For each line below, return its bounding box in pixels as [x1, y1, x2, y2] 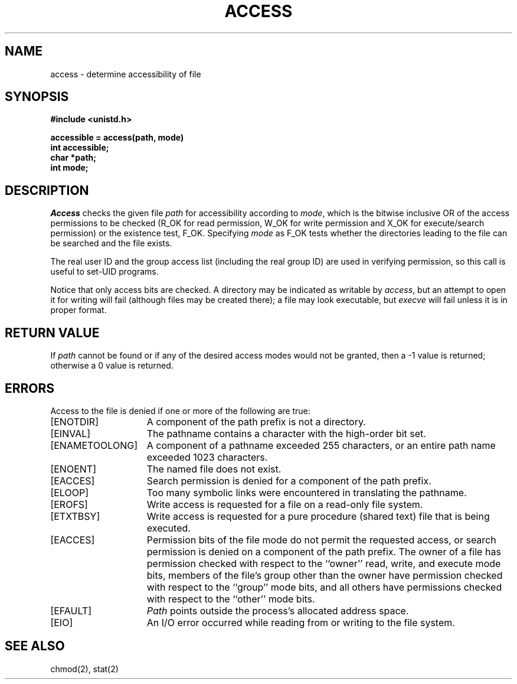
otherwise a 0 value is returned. [50, 360, 174, 371]
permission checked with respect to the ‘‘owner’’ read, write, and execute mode [146, 557, 501, 569]
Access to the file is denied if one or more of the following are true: [50, 405, 310, 416]
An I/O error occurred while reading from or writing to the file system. [146, 616, 455, 628]
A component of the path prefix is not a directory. [146, 415, 366, 428]
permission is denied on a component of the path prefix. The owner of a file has [146, 545, 501, 558]
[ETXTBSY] [50, 510, 100, 522]
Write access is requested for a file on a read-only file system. [146, 498, 423, 510]
